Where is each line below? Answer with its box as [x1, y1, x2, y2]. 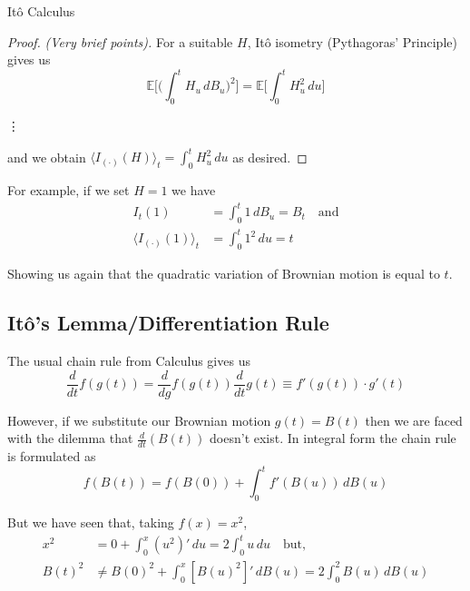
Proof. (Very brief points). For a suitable [7, 32, 233, 51]
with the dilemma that [7, 428, 133, 448]
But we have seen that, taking [7, 512, 174, 531]
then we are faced [365, 410, 463, 429]
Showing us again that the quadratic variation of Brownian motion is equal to [7, 264, 440, 283]
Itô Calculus [7, 2, 75, 20]
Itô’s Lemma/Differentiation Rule [7, 309, 329, 337]
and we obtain [7, 147, 86, 166]
